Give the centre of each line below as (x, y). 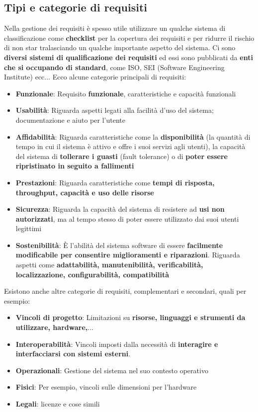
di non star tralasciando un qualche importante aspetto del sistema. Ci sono (120, 47)
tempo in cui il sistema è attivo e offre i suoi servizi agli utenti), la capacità (130, 146)
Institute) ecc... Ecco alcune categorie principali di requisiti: (95, 77)
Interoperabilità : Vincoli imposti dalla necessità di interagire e (117, 344)
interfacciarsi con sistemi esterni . (73, 354)
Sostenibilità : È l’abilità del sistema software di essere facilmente (119, 245)
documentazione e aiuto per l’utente (70, 120)
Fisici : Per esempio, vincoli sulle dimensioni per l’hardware (106, 387)
